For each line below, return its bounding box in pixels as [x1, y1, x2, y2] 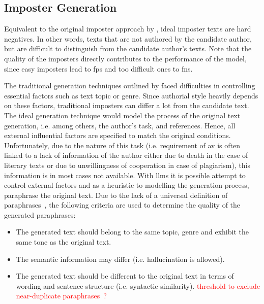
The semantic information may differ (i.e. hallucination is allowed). [16, 253, 225, 264]
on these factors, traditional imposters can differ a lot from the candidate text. [4, 100, 249, 111]
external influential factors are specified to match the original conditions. [4, 130, 231, 141]
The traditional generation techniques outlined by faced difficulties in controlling [4, 80, 255, 91]
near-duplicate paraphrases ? [16, 290, 107, 301]
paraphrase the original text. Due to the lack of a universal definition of [4, 189, 228, 200]
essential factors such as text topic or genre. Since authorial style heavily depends [4, 90, 258, 100]
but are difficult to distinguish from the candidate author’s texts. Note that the [4, 43, 252, 54]
